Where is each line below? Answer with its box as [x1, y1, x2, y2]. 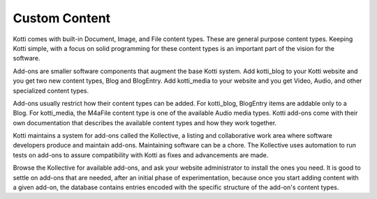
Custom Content [13, 10, 111, 26]
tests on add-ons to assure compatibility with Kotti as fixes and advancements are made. [13, 150, 269, 159]
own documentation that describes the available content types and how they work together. [13, 118, 277, 127]
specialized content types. [13, 86, 89, 95]
